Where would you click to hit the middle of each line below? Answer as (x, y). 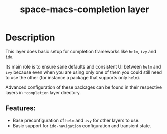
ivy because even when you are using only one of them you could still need (84, 72)
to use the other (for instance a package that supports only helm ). (73, 77)
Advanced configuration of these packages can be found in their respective (84, 87)
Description (30, 38)
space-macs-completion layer (85, 9)
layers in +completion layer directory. (43, 92)
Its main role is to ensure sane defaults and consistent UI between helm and (83, 66)
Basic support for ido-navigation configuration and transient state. (82, 126)
